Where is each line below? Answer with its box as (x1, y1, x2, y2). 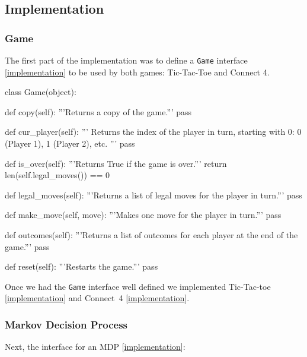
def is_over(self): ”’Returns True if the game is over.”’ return (5, 157, 227, 169)
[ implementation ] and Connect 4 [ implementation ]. (5, 292, 190, 304)
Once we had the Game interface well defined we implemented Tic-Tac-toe (5, 280, 271, 292)
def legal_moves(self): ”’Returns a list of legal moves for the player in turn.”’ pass (5, 188, 302, 201)
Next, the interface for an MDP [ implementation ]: (5, 340, 186, 353)
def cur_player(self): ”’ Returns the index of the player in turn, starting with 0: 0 (5, 125, 302, 138)
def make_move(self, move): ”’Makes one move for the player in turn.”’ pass (5, 208, 282, 221)
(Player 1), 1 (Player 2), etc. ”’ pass (5, 137, 135, 150)
